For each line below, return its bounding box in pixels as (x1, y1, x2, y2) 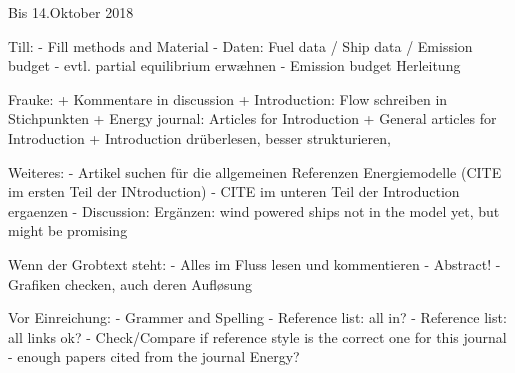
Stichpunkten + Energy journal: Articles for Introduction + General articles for (8, 108, 497, 129)
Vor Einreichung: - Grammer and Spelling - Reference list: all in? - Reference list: (8, 307, 507, 328)
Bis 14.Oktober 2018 (8, 2, 134, 22)
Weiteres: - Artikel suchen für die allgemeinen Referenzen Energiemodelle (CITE (8, 161, 502, 182)
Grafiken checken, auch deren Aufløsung (8, 273, 253, 294)
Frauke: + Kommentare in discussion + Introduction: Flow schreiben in (8, 88, 448, 109)
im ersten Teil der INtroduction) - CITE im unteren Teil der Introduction (8, 181, 460, 202)
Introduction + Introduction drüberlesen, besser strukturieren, (8, 127, 391, 148)
